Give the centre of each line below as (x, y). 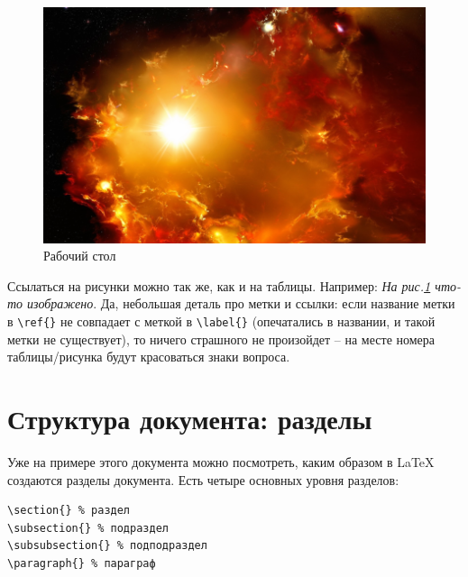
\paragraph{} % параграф (82, 563)
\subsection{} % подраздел (88, 528)
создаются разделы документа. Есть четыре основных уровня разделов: (203, 479)
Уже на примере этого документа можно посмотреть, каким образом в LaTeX (221, 462)
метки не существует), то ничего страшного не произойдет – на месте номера (221, 339)
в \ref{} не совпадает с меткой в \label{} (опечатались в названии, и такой (221, 321)
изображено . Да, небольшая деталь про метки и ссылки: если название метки (241, 303)
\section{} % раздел (69, 511)
